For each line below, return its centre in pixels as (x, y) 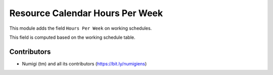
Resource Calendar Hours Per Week (86, 13)
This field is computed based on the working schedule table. (72, 37)
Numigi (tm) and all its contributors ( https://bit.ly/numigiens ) (84, 63)
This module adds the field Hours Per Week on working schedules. (81, 28)
